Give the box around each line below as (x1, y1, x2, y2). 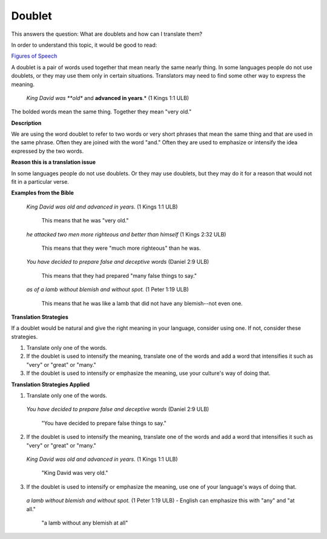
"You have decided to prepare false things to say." (41, 419, 167, 427)
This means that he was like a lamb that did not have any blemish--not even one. (41, 300, 243, 307)
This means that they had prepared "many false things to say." (41, 272, 197, 279)
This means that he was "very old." (41, 217, 129, 224)
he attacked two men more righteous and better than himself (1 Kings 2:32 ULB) (26, 230, 226, 238)
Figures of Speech (11, 52, 58, 60)
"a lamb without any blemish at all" (41, 519, 128, 526)
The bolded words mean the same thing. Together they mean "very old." (11, 108, 192, 115)
